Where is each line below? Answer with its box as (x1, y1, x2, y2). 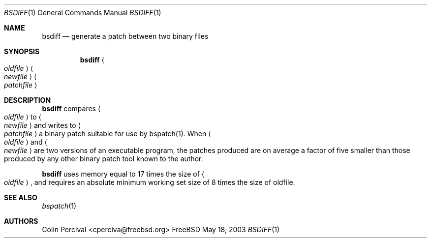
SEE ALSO (4, 193, 37, 202)
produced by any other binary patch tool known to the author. (4, 154, 203, 163)
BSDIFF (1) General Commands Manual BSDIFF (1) (4, 8, 161, 17)
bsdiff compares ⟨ (42, 104, 101, 113)
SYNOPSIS (4, 47, 40, 56)
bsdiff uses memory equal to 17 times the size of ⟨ (42, 170, 205, 178)
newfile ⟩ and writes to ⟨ (4, 121, 81, 129)
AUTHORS (4, 217, 38, 225)
